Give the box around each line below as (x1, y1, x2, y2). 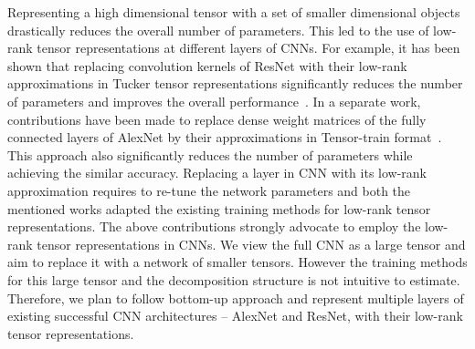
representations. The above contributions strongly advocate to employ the (7, 217, 421, 236)
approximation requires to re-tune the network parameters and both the (7, 180, 411, 200)
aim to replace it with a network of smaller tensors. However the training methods (7, 252, 468, 272)
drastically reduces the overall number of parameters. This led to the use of (7, 20, 429, 39)
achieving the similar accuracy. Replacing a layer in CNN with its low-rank (7, 163, 427, 182)
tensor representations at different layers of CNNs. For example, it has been (37, 38, 460, 57)
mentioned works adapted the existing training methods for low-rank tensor (7, 199, 431, 218)
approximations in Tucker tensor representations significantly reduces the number (7, 74, 463, 93)
